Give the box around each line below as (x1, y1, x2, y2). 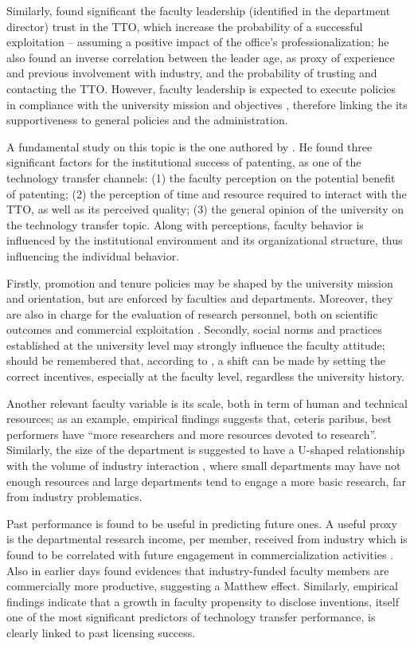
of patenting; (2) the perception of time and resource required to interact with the (6, 185, 407, 202)
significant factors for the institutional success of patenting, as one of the (6, 154, 361, 170)
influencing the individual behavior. (6, 247, 180, 264)
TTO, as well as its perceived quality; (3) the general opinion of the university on (6, 201, 404, 217)
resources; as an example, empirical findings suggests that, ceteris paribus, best (6, 410, 392, 427)
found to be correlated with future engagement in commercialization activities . (6, 546, 393, 562)
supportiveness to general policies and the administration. (6, 112, 288, 128)
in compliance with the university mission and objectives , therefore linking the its (6, 96, 408, 112)
